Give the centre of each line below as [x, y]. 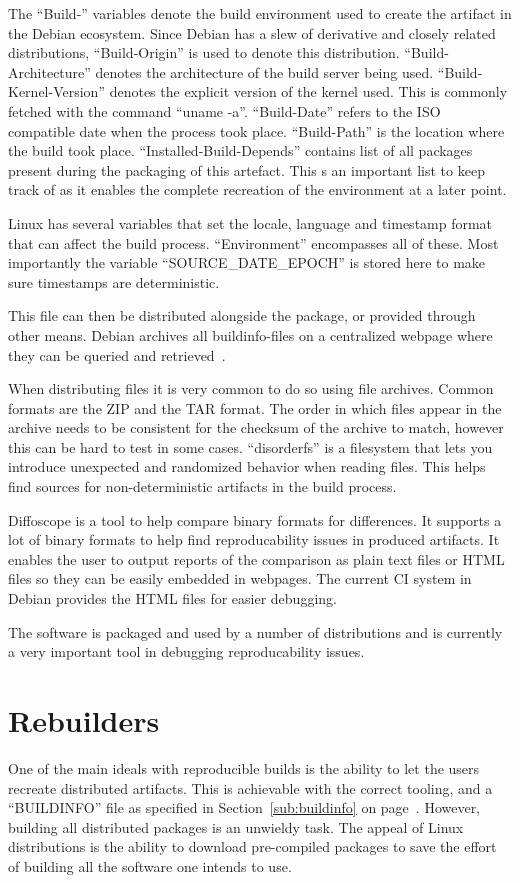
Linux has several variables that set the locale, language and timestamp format [250, 222]
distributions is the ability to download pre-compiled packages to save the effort [252, 846]
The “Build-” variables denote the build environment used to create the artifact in [260, 13]
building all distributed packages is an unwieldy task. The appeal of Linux [236, 826]
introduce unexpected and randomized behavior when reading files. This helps [247, 466]
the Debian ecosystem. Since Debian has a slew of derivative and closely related [252, 32]
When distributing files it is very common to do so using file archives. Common [251, 388]
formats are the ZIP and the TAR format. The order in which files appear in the [255, 407]
